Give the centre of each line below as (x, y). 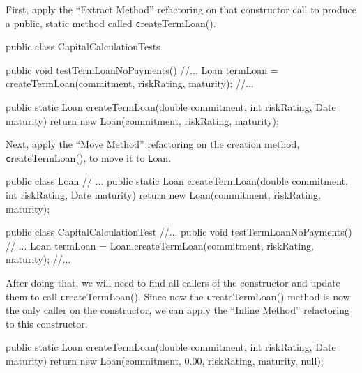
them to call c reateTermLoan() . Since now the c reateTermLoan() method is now (178, 296)
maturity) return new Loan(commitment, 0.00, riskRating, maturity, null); (165, 361)
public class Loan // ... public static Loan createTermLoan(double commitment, (177, 181)
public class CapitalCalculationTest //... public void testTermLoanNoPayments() (179, 232)
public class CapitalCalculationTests (83, 46)
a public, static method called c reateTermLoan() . (111, 23)
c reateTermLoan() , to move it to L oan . (89, 157)
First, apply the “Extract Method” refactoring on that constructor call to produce (181, 9)
